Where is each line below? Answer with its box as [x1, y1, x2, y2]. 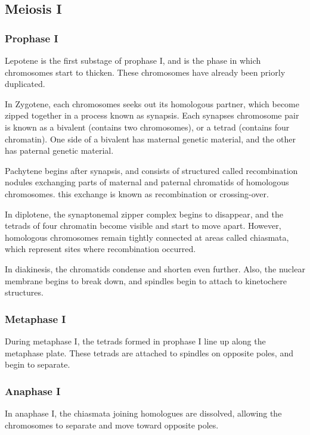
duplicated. [5, 77, 45, 90]
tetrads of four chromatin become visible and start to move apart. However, [5, 219, 281, 232]
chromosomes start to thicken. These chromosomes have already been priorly [5, 66, 286, 78]
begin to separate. [5, 358, 70, 371]
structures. [5, 286, 44, 299]
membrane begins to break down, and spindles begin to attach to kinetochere [5, 274, 287, 287]
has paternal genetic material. [5, 144, 114, 157]
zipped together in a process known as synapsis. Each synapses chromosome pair [5, 109, 299, 122]
